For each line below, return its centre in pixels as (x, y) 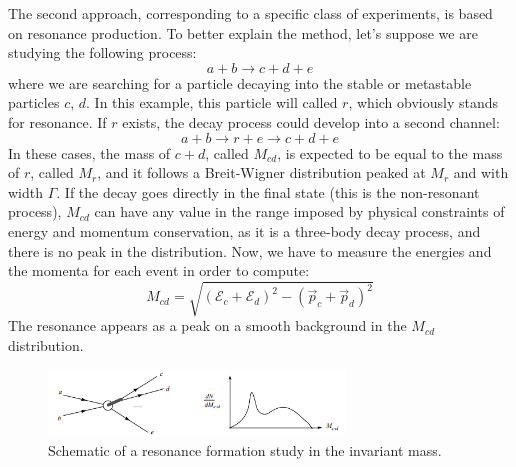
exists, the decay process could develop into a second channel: (311, 121)
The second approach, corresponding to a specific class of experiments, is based (250, 13)
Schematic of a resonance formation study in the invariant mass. (245, 450)
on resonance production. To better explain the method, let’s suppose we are (243, 32)
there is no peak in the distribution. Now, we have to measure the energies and (250, 250)
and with (481, 172)
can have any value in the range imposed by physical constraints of (299, 211)
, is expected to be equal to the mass (390, 152)
